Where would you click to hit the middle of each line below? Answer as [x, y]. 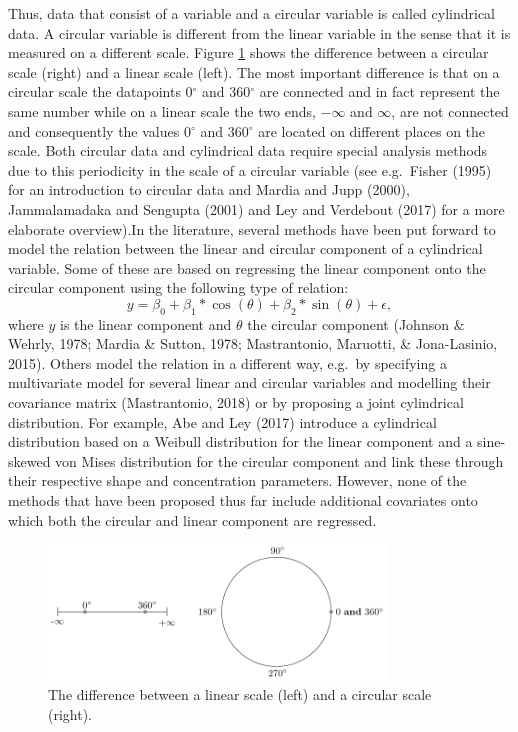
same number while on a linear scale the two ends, [162, 110]
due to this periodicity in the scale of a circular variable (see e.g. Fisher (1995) [250, 169]
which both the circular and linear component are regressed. [192, 519]
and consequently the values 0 [99, 130]
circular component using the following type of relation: [178, 287]
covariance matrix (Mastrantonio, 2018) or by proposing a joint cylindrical [236, 402]
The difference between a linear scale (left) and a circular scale [240, 694]
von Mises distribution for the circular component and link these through [279, 460]
